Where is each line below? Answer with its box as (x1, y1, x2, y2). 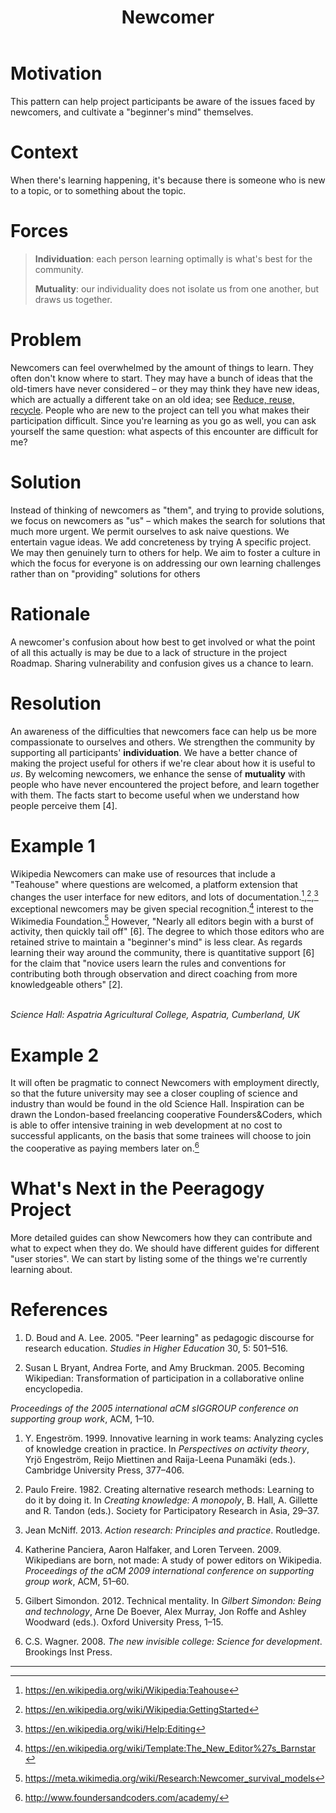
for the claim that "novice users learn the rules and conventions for (10, 957, 287, 970)
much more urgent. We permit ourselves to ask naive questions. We (10, 525, 290, 537)
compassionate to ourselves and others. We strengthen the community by (10, 736, 316, 748)
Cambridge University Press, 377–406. (24, 1464, 185, 1476)
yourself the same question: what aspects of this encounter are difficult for (10, 425, 319, 437)
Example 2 (10, 1044, 100, 1066)
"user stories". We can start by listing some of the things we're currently (10, 1253, 308, 1265)
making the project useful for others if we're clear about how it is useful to (10, 757, 316, 769)
